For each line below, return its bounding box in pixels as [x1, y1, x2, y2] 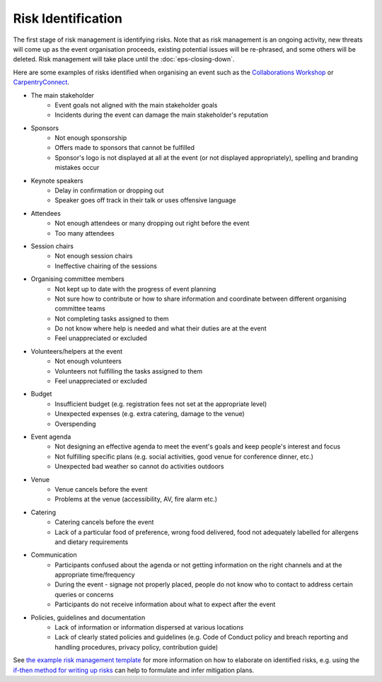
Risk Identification [13, 11, 123, 26]
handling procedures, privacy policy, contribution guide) [54, 642, 219, 651]
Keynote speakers [30, 176, 84, 185]
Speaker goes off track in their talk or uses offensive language [54, 196, 236, 204]
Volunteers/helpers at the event [30, 347, 123, 355]
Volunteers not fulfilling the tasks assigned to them [54, 366, 203, 375]
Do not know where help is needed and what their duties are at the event [54, 324, 267, 333]
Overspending [54, 420, 96, 428]
